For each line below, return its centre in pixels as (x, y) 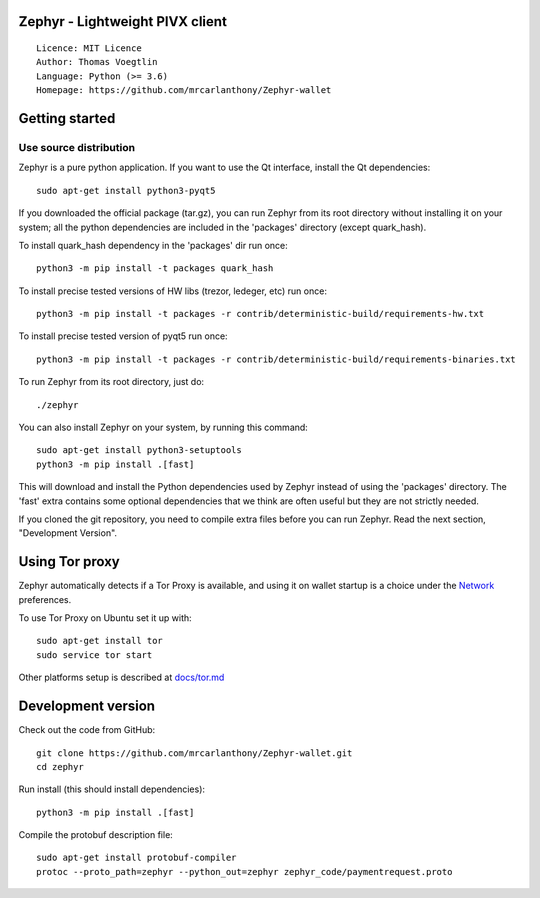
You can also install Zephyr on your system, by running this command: (163, 427)
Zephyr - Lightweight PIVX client (122, 21)
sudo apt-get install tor (100, 641)
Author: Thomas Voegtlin (97, 62)
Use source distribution (76, 147)
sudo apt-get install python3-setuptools (139, 450)
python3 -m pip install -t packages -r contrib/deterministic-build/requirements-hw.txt (260, 314)
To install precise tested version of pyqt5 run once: (123, 336)
